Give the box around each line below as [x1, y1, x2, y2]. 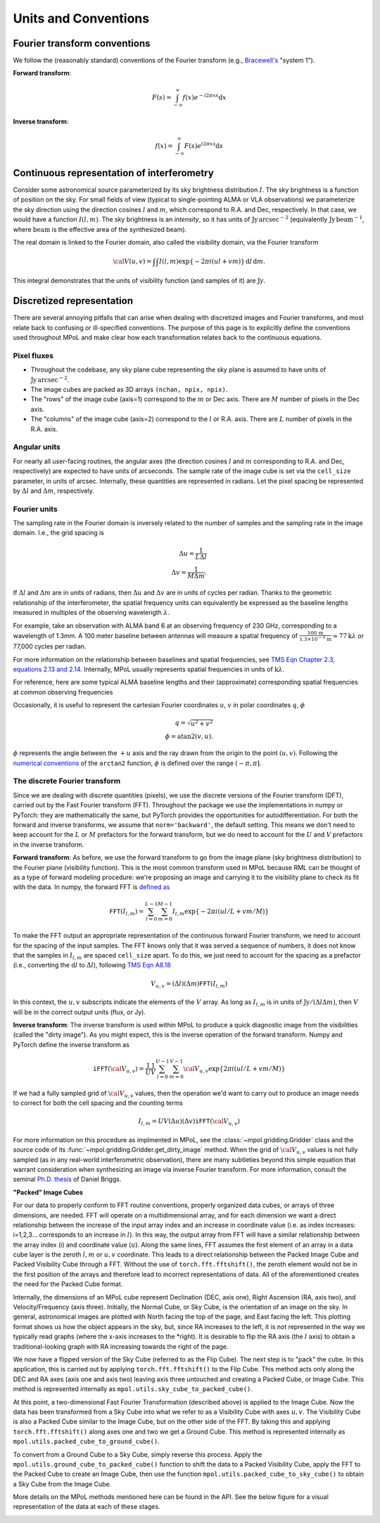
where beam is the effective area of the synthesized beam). [13, 225, 187, 233]
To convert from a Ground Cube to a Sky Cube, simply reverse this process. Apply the [13, 1450, 262, 1459]
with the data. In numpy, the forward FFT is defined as [13, 883, 170, 891]
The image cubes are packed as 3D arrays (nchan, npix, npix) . [30, 385, 228, 394]
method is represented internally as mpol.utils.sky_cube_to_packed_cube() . [13, 1385, 253, 1393]
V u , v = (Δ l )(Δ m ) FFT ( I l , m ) [150, 979, 228, 989]
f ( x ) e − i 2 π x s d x [182, 92, 227, 102]
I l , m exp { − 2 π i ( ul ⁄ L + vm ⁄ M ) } [172, 907, 270, 917]
